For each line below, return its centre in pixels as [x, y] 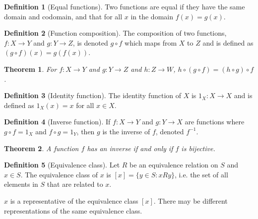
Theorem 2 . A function [41, 148]
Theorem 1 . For [31, 69]
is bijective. [198, 148]
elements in [21, 184]
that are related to [75, 184]
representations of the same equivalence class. [73, 210]
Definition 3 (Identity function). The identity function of [93, 95]
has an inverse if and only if [130, 148]
